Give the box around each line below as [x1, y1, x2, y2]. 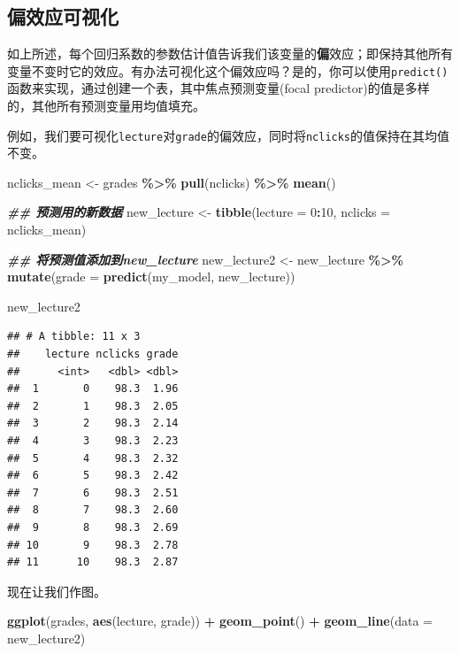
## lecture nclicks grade [7, 348, 179, 361]
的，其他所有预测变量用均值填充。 [7, 96, 205, 115]
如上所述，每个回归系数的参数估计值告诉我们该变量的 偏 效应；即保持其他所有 [7, 44, 453, 63]
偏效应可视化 [7, 3, 119, 30]
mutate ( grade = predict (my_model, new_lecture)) [7, 267, 295, 286]
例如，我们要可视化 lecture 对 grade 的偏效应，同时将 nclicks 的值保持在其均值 [7, 126, 450, 144]
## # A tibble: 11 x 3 [7, 330, 141, 343]
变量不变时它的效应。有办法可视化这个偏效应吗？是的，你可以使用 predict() [7, 61, 448, 80]
